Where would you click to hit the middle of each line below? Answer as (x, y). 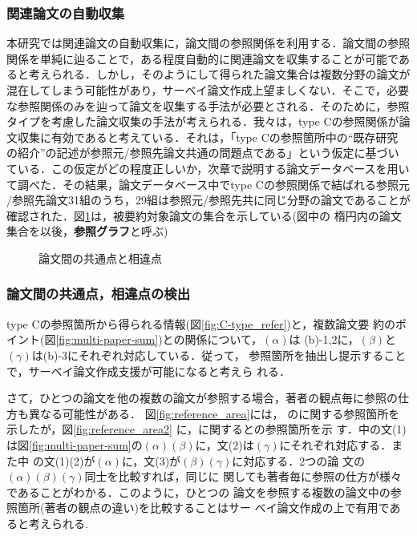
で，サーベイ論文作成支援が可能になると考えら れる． (149, 371)
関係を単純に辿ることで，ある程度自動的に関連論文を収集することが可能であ (208, 58)
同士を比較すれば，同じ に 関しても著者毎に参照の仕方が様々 (243, 476)
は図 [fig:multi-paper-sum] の (75, 444)
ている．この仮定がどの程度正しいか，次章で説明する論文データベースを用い (208, 168)
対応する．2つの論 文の (304, 460)
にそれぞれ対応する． (336, 444)
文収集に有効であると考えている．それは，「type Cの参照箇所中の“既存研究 (202, 137)
